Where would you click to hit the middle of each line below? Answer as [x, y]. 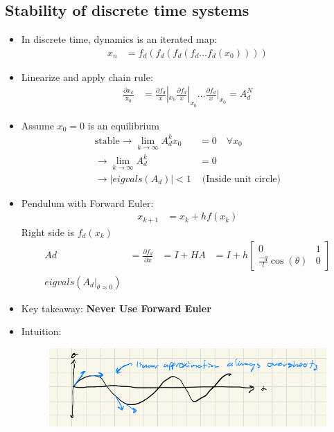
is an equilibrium [123, 125]
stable [107, 141]
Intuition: [41, 331]
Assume [37, 125]
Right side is [47, 232]
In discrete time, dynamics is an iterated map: [119, 39]
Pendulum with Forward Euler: [87, 202]
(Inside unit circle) [241, 179]
